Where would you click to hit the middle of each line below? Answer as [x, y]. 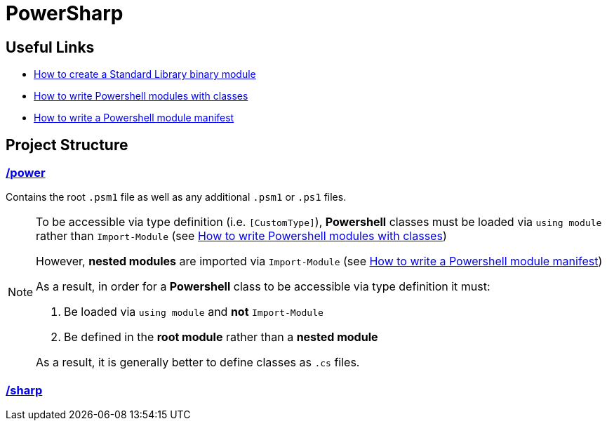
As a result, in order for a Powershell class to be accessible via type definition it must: [263, 287]
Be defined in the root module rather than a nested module [221, 337]
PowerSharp [65, 13]
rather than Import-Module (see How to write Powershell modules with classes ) [241, 236]
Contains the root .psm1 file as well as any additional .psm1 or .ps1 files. [176, 197]
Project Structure [67, 145]
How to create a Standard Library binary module [145, 74]
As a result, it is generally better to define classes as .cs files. [198, 362]
